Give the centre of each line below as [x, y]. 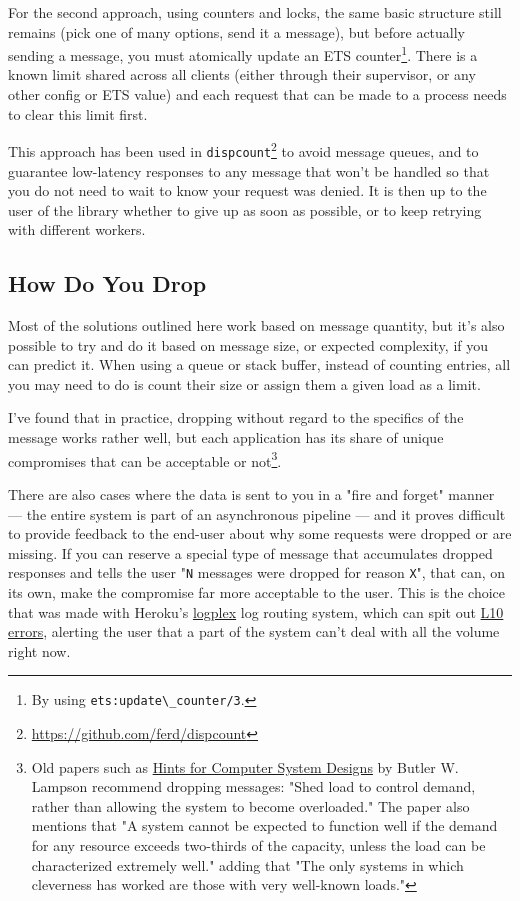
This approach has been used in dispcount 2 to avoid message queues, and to [243, 149]
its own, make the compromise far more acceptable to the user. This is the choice [257, 591]
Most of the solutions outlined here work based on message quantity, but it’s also [256, 325]
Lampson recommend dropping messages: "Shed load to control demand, [253, 786]
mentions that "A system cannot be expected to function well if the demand [264, 825]
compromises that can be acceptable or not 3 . [145, 459]
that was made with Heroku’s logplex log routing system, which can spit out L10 [256, 611]
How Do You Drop [107, 283]
